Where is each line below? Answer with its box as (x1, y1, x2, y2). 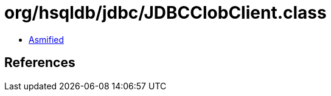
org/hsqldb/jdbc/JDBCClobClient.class (4, 2, 327, 23)
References (4, 55, 75, 71)
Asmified (29, 34, 64, 45)
